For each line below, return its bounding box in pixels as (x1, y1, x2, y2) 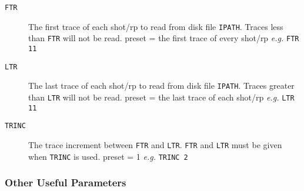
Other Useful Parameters (5, 175, 126, 190)
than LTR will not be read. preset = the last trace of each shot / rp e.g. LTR (28, 91, 295, 103)
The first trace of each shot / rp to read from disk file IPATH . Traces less (28, 20, 283, 32)
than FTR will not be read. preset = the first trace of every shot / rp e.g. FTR (28, 32, 299, 44)
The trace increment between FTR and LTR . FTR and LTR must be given (28, 138, 282, 150)
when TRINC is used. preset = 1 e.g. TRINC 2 (28, 150, 188, 162)
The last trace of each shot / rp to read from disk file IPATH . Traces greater (28, 79, 295, 92)
